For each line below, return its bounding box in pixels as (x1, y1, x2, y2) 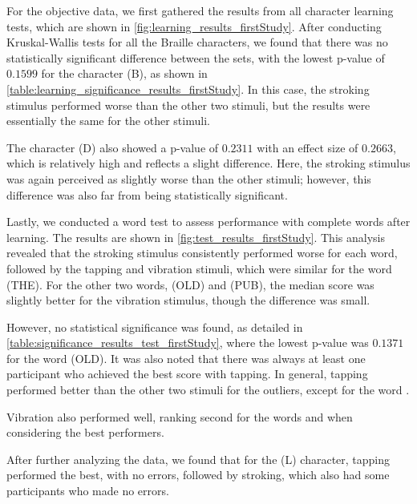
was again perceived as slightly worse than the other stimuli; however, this (6, 170, 371, 187)
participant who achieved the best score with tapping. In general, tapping (6, 365, 368, 382)
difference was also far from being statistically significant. (6, 186, 288, 203)
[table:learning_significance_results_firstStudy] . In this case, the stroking (6, 80, 370, 97)
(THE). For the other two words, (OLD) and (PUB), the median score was (6, 276, 374, 292)
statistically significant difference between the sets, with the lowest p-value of (6, 49, 385, 66)
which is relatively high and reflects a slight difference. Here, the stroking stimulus (6, 155, 411, 171)
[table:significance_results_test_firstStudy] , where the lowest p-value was (6, 334, 369, 351)
